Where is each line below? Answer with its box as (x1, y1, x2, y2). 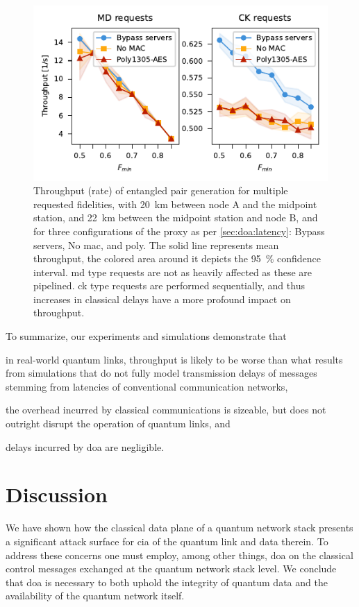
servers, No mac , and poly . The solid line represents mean (33, 237, 279, 252)
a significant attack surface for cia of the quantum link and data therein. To (6, 533, 328, 548)
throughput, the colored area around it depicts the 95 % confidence (33, 251, 322, 266)
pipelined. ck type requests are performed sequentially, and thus (33, 278, 305, 293)
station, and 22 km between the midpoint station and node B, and (33, 210, 318, 225)
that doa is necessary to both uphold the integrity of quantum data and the (6, 574, 328, 589)
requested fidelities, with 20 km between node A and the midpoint (33, 196, 317, 211)
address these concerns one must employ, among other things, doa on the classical (6, 547, 353, 562)
